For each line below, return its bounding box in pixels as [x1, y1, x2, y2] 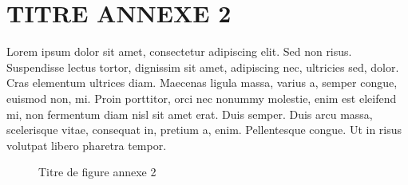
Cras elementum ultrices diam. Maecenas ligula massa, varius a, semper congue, [6, 74, 398, 91]
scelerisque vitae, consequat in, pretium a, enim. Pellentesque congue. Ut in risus [6, 121, 402, 138]
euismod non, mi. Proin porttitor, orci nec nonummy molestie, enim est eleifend [6, 89, 397, 106]
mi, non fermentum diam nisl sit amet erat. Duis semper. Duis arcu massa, [6, 105, 373, 122]
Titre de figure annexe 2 [38, 163, 156, 180]
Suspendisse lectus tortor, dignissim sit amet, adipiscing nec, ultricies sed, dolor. [6, 58, 399, 75]
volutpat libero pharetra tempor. [6, 136, 167, 153]
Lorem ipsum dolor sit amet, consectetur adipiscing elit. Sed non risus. [6, 43, 352, 60]
